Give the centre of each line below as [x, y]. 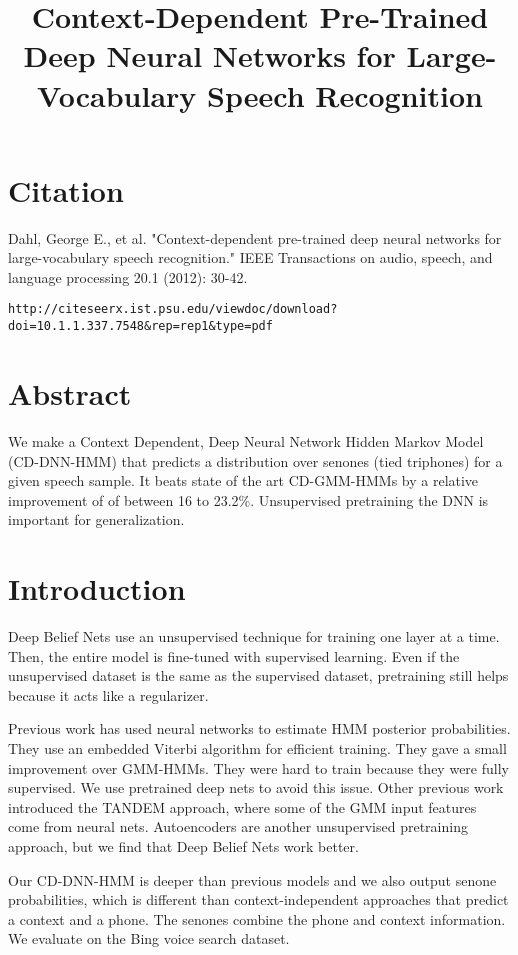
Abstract [70, 392]
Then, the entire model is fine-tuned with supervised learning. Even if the [234, 655]
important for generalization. [96, 519]
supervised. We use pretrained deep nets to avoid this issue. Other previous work [256, 787]
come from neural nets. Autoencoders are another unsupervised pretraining [238, 826]
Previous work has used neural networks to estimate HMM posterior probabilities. [259, 728]
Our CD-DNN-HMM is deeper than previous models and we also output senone [252, 879]
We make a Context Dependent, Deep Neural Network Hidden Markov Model [246, 440]
